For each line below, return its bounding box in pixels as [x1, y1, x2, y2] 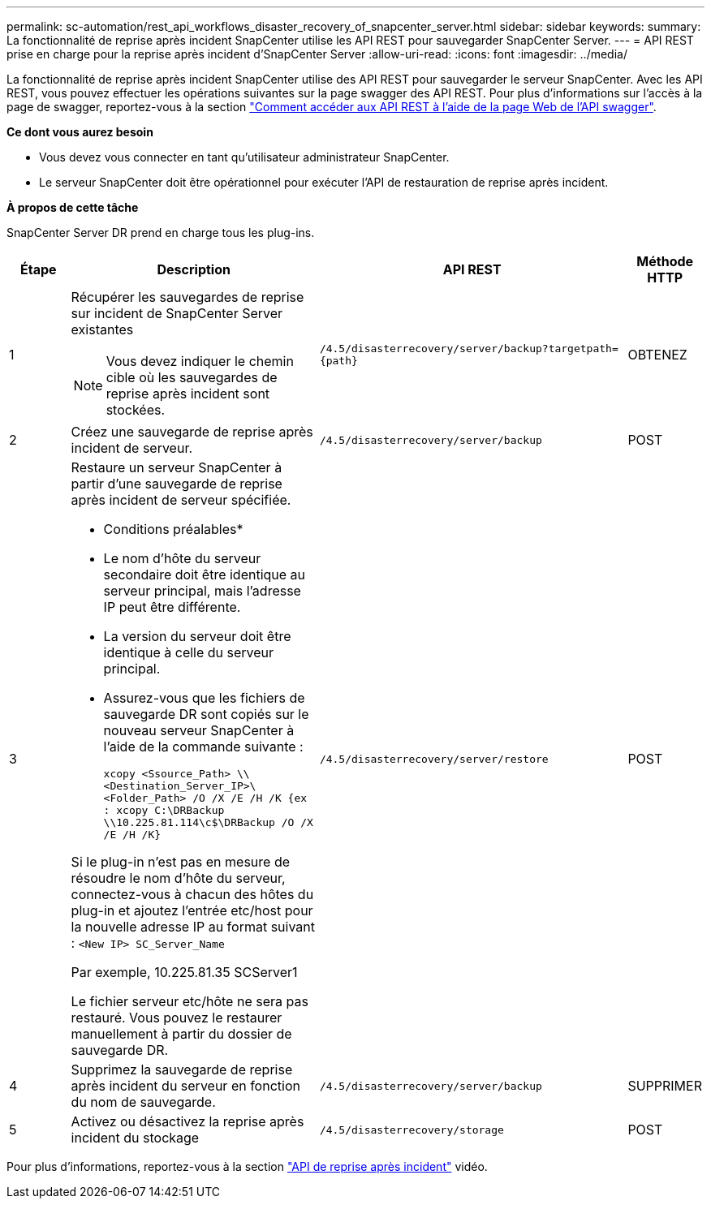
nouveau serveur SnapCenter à [103, 722, 295, 738]
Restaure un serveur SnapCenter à [71, 459, 282, 476]
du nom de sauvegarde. [71, 1094, 216, 1110]
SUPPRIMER [627, 1078, 702, 1094]
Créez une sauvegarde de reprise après [71, 424, 313, 440]
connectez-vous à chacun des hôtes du [71, 886, 314, 902]
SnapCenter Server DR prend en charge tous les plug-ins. [6, 226, 315, 239]
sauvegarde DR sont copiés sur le [103, 706, 309, 722]
